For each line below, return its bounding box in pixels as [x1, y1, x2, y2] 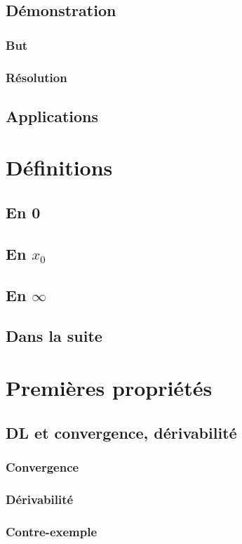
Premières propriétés [6, 373, 213, 402]
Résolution [6, 68, 67, 86]
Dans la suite [6, 325, 102, 347]
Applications [6, 105, 99, 126]
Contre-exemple [6, 522, 98, 540]
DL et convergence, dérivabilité [6, 421, 237, 443]
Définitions [6, 153, 113, 182]
